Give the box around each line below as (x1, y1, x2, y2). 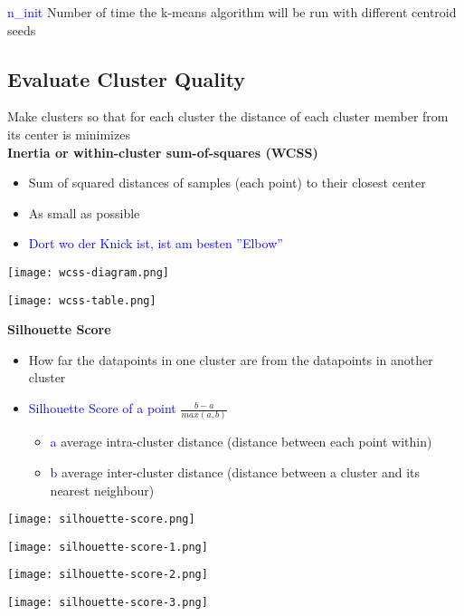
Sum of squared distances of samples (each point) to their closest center (28, 173, 426, 192)
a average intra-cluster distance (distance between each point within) (50, 432, 432, 451)
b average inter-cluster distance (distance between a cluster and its (50, 462, 421, 481)
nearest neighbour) (50, 480, 155, 499)
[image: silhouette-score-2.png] (7, 568, 208, 582)
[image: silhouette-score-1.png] (7, 540, 208, 553)
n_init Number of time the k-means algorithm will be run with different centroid (7, 3, 457, 21)
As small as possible (28, 203, 140, 222)
